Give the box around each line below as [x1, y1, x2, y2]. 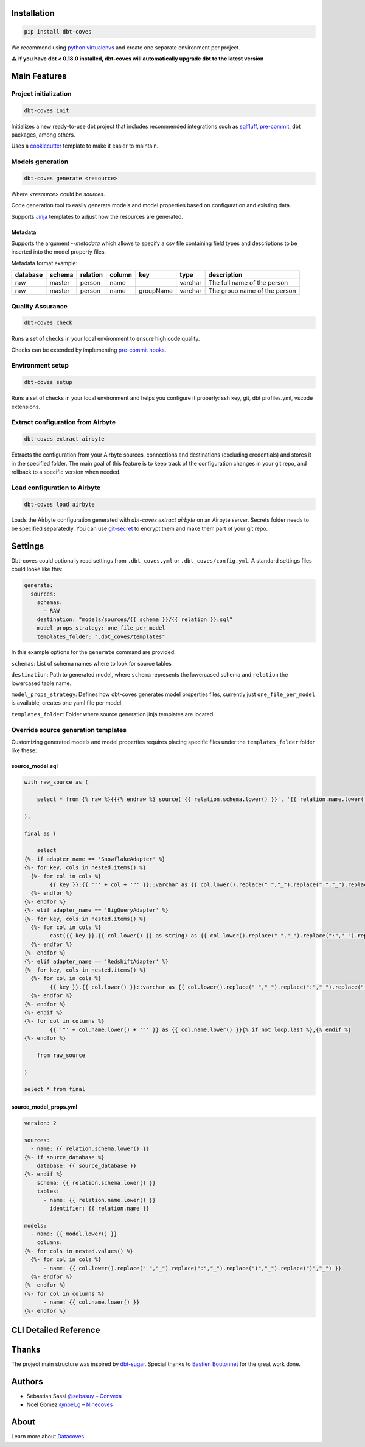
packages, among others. [11, 131, 75, 138]
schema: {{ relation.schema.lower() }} [36, 1179, 156, 1186]
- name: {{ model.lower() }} [30, 1231, 118, 1237]
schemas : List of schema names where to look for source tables [11, 660, 172, 667]
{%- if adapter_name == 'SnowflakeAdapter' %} [24, 855, 165, 862]
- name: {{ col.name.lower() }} [43, 1299, 140, 1306]
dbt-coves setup [24, 379, 73, 386]
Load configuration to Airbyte [11, 483, 101, 492]
